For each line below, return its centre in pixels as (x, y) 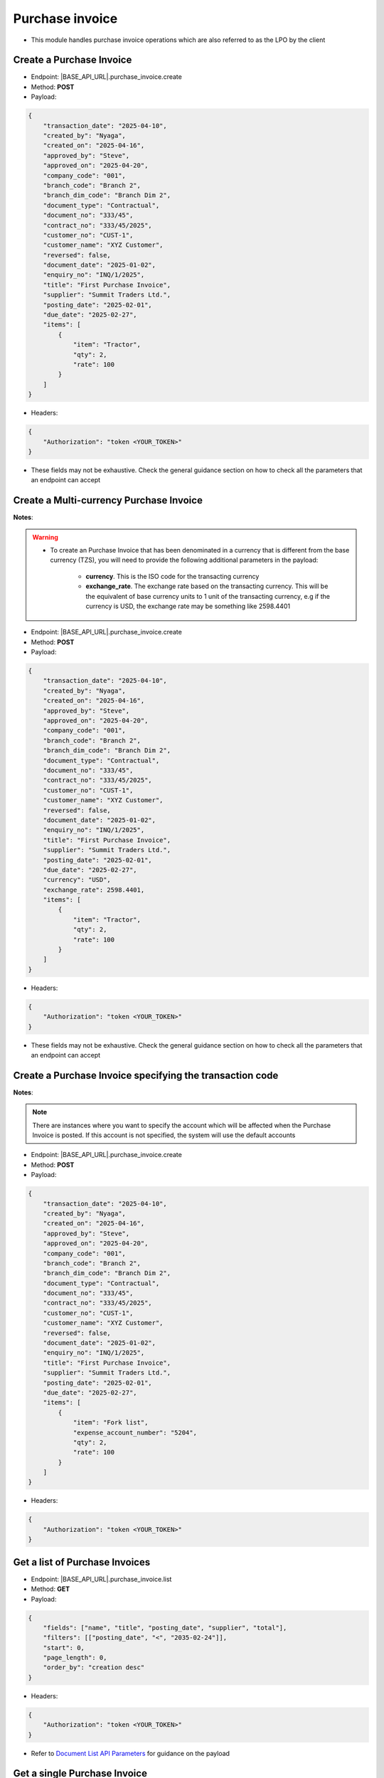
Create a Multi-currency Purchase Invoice (108, 500)
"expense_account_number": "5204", (135, 1432)
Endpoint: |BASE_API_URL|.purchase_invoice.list (101, 1579)
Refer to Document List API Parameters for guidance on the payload (130, 1753)
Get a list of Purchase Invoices (82, 1562)
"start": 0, (64, 1647)
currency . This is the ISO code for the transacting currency (172, 576)
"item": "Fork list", (111, 1423)
